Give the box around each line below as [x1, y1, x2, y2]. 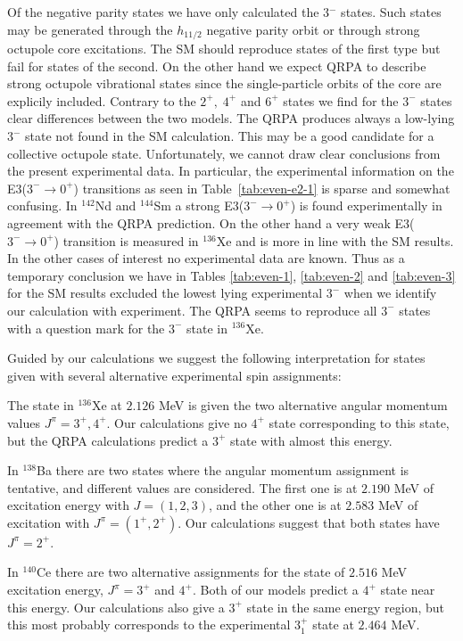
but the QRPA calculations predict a [7, 431, 209, 449]
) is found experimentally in [290, 196, 442, 215]
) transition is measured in [54, 231, 199, 250]
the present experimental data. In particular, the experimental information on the [7, 161, 454, 180]
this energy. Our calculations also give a [7, 597, 225, 616]
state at [312, 615, 354, 634]
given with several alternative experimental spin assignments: [7, 366, 342, 384]
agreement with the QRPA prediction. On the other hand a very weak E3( [7, 213, 415, 232]
